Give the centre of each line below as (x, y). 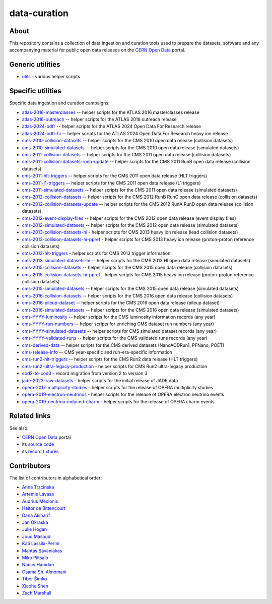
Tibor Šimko (35, 579)
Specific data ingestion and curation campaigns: (59, 103)
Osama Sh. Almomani (44, 572)
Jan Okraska (35, 522)
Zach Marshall (37, 593)
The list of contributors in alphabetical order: (56, 478)
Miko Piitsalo (35, 558)
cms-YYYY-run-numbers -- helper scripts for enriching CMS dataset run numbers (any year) (118, 324)
